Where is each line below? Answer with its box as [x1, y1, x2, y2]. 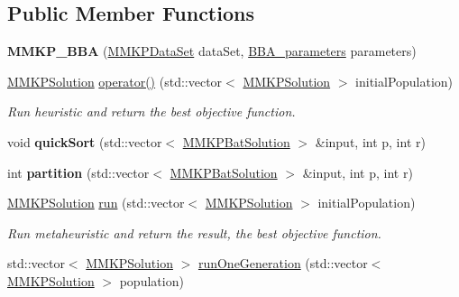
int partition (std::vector [7, 162, 150, 181]
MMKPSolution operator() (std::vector [7, 71, 223, 90]
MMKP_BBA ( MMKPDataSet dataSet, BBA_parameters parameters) [7, 42, 417, 60]
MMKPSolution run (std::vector [7, 193, 185, 212]
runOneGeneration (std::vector [197, 254, 368, 273]
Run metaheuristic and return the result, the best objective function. [7, 223, 381, 242]
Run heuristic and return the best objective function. [7, 102, 296, 121]
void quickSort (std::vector [7, 132, 162, 151]
